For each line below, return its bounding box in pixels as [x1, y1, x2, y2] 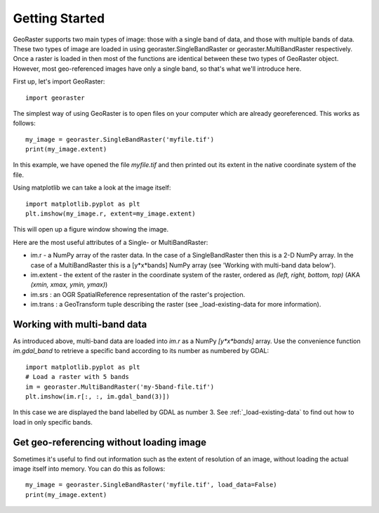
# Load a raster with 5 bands [25, 373, 130, 381]
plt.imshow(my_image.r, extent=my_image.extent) [25, 210, 196, 218]
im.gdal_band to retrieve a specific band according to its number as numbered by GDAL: [13, 347, 270, 355]
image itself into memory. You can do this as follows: [13, 465, 166, 473]
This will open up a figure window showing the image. [13, 225, 169, 234]
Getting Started [13, 11, 105, 26]
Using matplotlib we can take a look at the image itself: [13, 183, 171, 192]
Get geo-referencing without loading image [13, 436, 207, 448]
